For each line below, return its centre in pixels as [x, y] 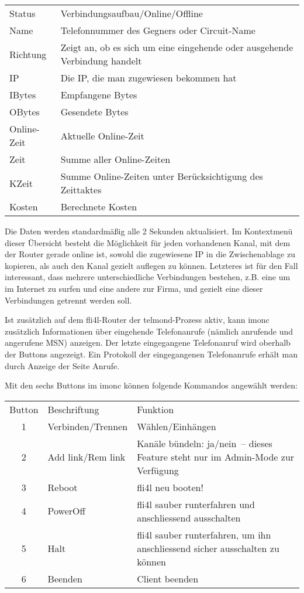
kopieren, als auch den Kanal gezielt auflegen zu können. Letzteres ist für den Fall [151, 265]
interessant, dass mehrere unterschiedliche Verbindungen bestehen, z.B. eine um [148, 277]
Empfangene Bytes [99, 95]
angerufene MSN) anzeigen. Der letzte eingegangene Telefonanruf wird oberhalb [148, 342]
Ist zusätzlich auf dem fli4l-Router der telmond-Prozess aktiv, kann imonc [137, 320]
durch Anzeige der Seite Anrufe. [62, 365]
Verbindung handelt [101, 61]
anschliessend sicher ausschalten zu [208, 548]
